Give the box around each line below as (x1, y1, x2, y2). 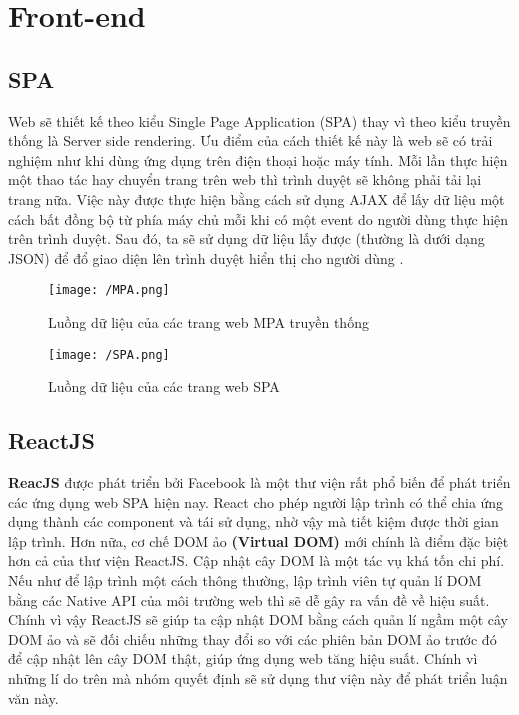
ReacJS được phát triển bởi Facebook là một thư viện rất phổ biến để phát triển (8, 472, 511, 493)
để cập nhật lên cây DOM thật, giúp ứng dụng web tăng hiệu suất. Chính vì (8, 648, 478, 669)
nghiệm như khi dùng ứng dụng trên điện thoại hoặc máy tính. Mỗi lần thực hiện (8, 149, 508, 170)
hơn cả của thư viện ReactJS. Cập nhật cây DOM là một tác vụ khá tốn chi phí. (8, 550, 505, 571)
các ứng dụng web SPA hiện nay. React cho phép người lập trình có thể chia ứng (8, 491, 504, 512)
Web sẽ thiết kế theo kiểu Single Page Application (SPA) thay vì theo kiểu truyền (8, 110, 511, 131)
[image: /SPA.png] (48, 347, 170, 362)
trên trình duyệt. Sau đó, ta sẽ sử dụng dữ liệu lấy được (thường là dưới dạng (8, 228, 485, 249)
